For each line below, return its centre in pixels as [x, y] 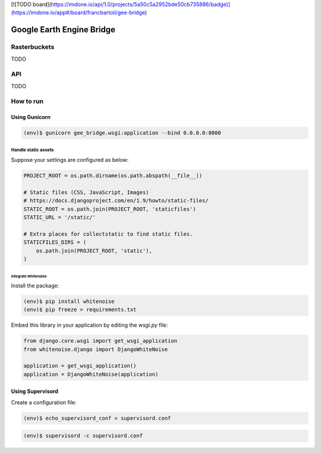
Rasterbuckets [33, 47]
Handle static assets [32, 150]
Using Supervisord [35, 391]
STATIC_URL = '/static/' [60, 218]
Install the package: [35, 285]
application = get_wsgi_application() [80, 366]
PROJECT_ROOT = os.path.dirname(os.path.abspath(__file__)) [113, 176]
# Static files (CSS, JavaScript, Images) [86, 192]
